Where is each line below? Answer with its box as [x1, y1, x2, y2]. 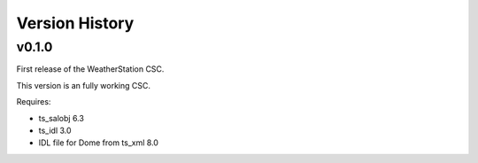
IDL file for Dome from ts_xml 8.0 [38, 137, 159, 148]
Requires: [16, 97, 51, 107]
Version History [16, 13, 135, 33]
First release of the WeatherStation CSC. [16, 64, 165, 74]
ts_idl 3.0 [38, 125, 72, 136]
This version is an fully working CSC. [16, 80, 150, 90]
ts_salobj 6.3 [38, 113, 84, 123]
